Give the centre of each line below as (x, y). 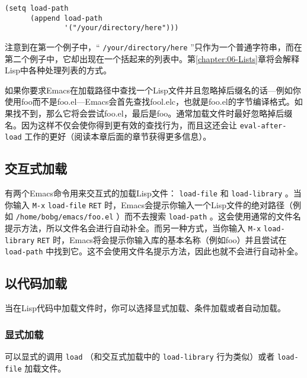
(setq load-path (37, 8)
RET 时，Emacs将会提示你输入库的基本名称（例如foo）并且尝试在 (162, 239)
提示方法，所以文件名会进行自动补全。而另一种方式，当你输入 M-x (133, 228)
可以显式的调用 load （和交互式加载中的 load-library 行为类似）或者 (140, 356)
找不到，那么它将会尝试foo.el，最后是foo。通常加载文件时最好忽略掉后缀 (153, 113)
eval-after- (263, 126)
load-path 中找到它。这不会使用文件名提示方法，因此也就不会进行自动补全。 (154, 251)
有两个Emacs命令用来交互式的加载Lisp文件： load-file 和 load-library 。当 (153, 193)
